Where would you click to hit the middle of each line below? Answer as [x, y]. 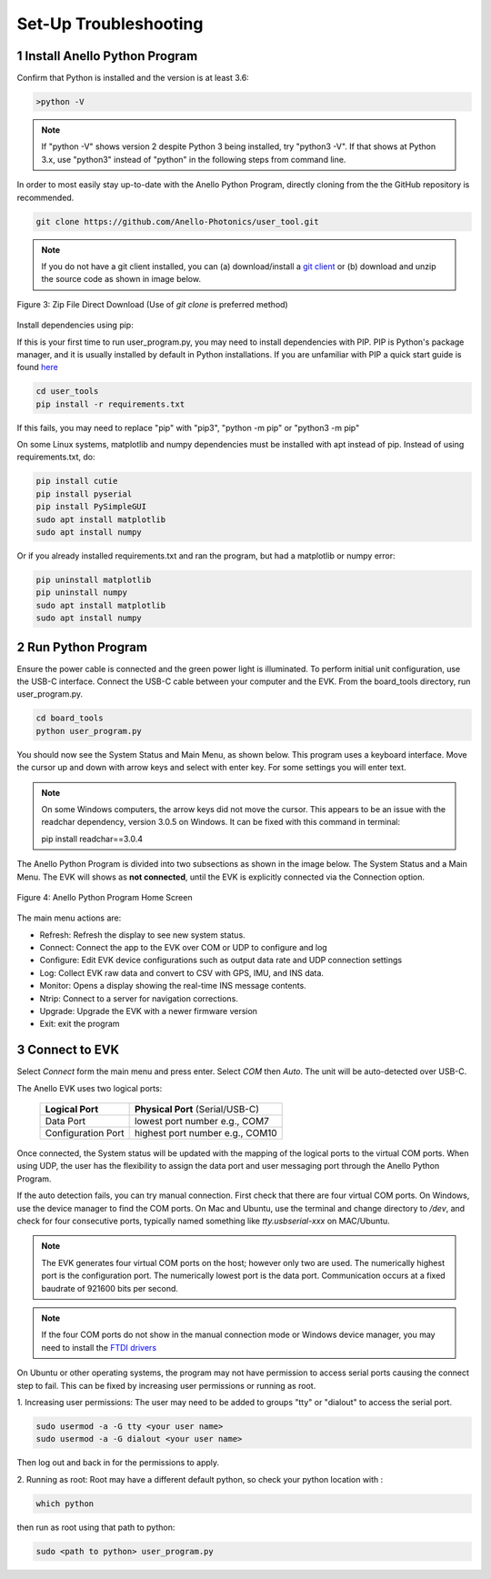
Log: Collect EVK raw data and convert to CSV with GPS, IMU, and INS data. [182, 972]
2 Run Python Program [82, 647]
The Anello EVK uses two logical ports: [90, 1088]
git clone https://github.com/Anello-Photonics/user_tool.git [177, 221]
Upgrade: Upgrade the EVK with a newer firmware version [149, 1011]
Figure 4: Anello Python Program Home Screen [105, 897]
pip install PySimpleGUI [91, 507]
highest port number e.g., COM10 [205, 1133]
